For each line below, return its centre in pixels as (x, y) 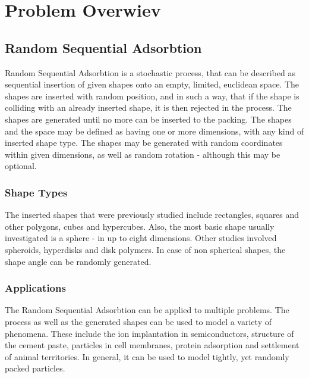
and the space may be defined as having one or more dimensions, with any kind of (154, 131)
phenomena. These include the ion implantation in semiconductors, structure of (149, 333)
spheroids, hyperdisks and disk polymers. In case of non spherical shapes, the (145, 249)
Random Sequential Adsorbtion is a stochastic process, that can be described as (150, 72)
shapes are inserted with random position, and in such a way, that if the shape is (152, 96)
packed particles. (35, 368)
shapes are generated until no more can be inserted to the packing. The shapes (148, 119)
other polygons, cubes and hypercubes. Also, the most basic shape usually (140, 226)
